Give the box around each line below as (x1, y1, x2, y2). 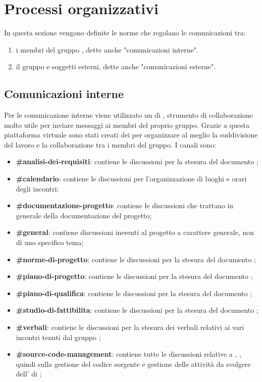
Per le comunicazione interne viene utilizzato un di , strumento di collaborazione (4, 110, 253, 120)
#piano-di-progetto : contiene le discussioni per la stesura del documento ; (16, 271, 253, 281)
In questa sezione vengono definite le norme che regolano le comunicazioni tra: (4, 27, 246, 38)
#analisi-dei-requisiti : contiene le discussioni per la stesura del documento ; (16, 156, 258, 167)
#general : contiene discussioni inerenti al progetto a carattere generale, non (16, 227, 254, 237)
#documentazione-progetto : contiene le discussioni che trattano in (16, 200, 234, 211)
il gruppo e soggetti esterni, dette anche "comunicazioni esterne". (16, 61, 216, 72)
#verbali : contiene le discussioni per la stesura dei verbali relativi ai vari (16, 322, 244, 332)
